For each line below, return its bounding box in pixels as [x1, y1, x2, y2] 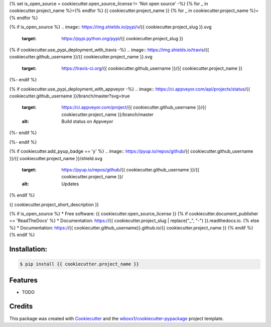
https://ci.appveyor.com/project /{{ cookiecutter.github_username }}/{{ [61, 104, 207, 111]
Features [9, 276, 38, 284]
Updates [61, 181, 79, 187]
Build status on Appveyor [61, 119, 113, 125]
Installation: [9, 245, 48, 253]
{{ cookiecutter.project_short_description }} [9, 201, 99, 207]
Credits [9, 302, 33, 311]
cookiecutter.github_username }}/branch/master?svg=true [9, 93, 130, 99]
